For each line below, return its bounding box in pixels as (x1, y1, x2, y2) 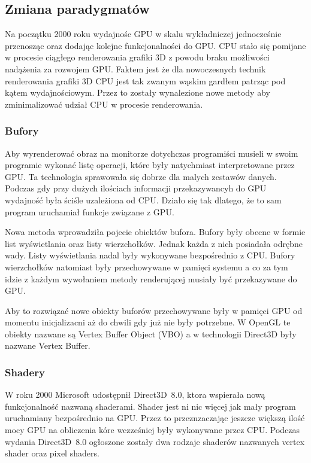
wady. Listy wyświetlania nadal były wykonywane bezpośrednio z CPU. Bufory (5, 249, 295, 261)
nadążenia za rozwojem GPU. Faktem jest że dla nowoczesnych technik (5, 62, 266, 75)
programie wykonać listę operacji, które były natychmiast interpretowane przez (5, 159, 295, 171)
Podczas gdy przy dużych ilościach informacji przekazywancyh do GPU (5, 182, 267, 194)
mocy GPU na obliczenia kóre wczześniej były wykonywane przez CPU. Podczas (5, 424, 300, 436)
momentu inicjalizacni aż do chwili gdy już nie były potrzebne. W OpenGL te (5, 316, 291, 328)
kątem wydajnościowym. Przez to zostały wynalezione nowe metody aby (5, 86, 270, 99)
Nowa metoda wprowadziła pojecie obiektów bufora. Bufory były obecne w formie (5, 226, 306, 238)
